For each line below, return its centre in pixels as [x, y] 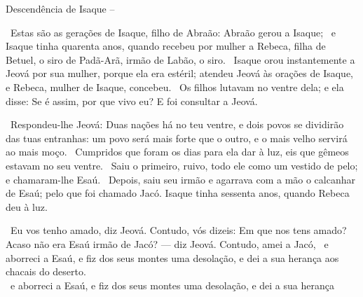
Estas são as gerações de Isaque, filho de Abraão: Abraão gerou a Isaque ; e [173, 32]
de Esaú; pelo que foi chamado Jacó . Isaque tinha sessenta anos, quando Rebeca [178, 193]
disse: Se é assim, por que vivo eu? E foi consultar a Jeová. [132, 101]
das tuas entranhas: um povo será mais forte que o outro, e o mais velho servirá [177, 138]
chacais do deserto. [46, 271]
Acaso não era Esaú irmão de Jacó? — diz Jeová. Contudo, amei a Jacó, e [167, 243]
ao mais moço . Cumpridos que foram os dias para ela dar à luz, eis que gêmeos [177, 152]
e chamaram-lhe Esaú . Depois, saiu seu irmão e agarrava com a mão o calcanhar [180, 179]
